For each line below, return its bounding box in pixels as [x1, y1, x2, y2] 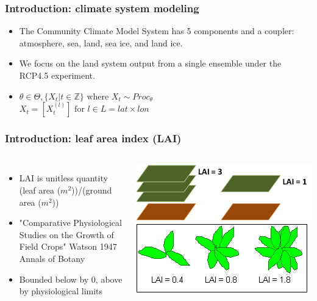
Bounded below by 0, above [19, 272, 123, 285]
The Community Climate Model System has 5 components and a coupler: [19, 24, 294, 37]
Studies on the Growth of [19, 228, 114, 241]
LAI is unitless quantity [19, 172, 108, 184]
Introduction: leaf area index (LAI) [5, 131, 182, 146]
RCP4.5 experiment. [19, 69, 95, 81]
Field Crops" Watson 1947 [19, 240, 117, 253]
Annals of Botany [19, 252, 85, 264]
